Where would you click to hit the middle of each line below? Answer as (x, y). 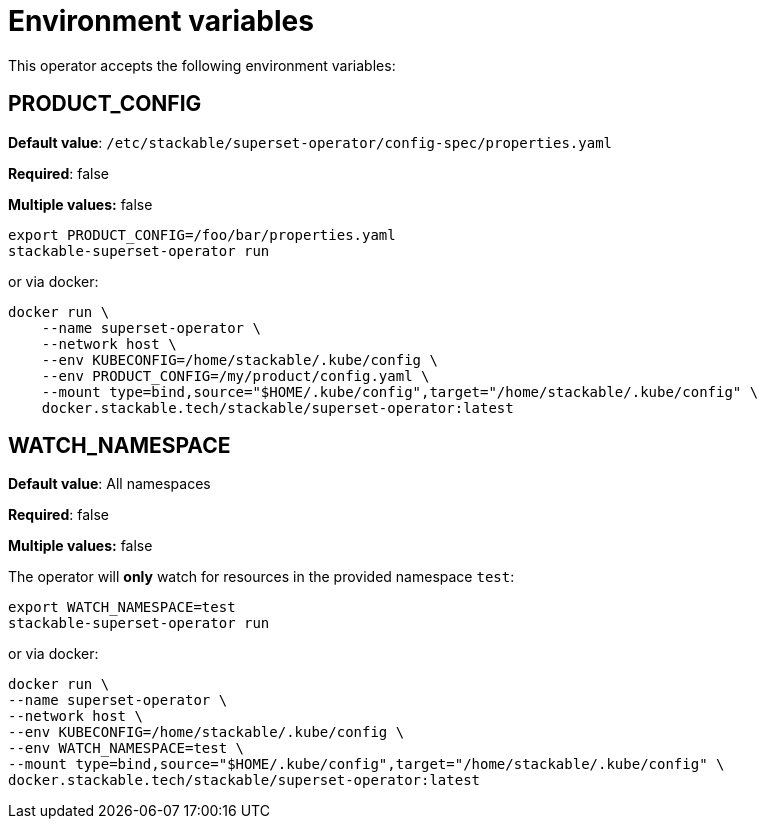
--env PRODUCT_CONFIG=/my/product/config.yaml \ (235, 375)
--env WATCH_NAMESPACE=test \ (126, 748)
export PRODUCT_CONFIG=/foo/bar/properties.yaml (202, 234)
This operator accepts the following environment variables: (202, 65)
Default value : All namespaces (109, 484)
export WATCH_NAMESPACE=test (122, 607)
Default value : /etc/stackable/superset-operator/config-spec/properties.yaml (310, 142)
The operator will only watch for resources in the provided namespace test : (261, 577)
